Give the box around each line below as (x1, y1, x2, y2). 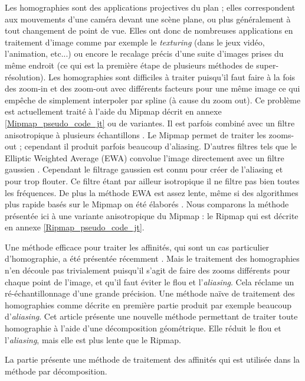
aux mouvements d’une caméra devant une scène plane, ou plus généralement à (5, 12, 291, 25)
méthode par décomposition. (5, 364, 107, 377)
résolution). (5, 70, 46, 83)
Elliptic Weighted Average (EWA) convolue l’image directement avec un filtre (5, 151, 284, 164)
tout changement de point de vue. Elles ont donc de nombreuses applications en (5, 24, 293, 37)
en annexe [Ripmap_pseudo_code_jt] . (5, 221, 145, 233)
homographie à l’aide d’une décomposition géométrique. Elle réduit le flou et (5, 322, 281, 334)
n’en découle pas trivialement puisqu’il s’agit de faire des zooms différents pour (5, 264, 290, 276)
